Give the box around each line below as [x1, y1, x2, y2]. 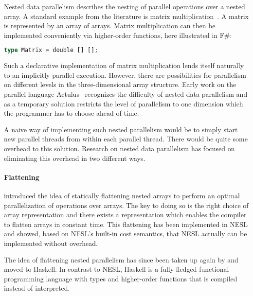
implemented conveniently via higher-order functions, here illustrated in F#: [4, 30, 232, 40]
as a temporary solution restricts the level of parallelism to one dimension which [4, 98, 243, 108]
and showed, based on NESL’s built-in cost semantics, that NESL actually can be [4, 228, 247, 239]
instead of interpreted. [4, 283, 70, 293]
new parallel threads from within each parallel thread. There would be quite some [4, 134, 248, 144]
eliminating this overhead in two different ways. [4, 153, 145, 163]
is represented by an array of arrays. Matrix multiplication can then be [4, 20, 216, 31]
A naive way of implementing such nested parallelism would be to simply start [4, 124, 238, 134]
